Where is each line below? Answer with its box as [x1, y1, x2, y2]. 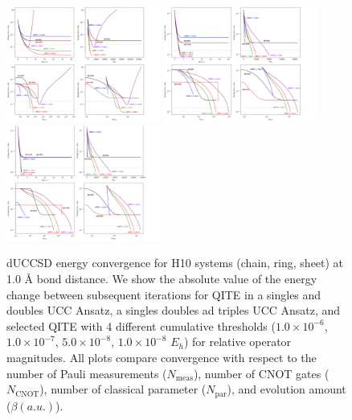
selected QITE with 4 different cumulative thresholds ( [6, 317, 276, 334]
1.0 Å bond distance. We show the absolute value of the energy [6, 270, 317, 286]
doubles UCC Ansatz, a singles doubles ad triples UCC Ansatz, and [6, 302, 341, 319]
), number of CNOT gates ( [193, 364, 329, 381]
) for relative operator [183, 333, 292, 350]
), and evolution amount [227, 381, 346, 397]
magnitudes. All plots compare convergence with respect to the [6, 348, 317, 365]
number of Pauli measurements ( [6, 364, 167, 381]
